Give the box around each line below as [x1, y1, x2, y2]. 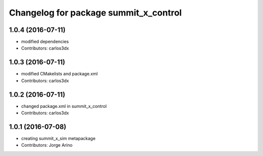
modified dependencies [21, 39, 69, 45]
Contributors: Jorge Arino [21, 142, 73, 148]
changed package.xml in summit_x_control [21, 103, 107, 109]
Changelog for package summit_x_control [9, 7, 182, 18]
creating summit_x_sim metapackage [21, 135, 96, 141]
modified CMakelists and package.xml [21, 71, 98, 77]
